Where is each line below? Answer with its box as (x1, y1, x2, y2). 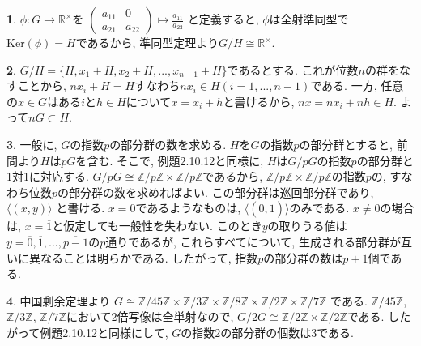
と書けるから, (223, 92, 295, 109)
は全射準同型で (269, 11, 349, 27)
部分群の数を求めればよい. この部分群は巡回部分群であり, (69, 183, 374, 200)
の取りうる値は (267, 217, 347, 234)
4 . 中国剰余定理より (6, 292, 111, 309)
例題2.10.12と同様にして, (40, 323, 168, 340)
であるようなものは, (135, 199, 241, 216)
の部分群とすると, (299, 135, 393, 152)
